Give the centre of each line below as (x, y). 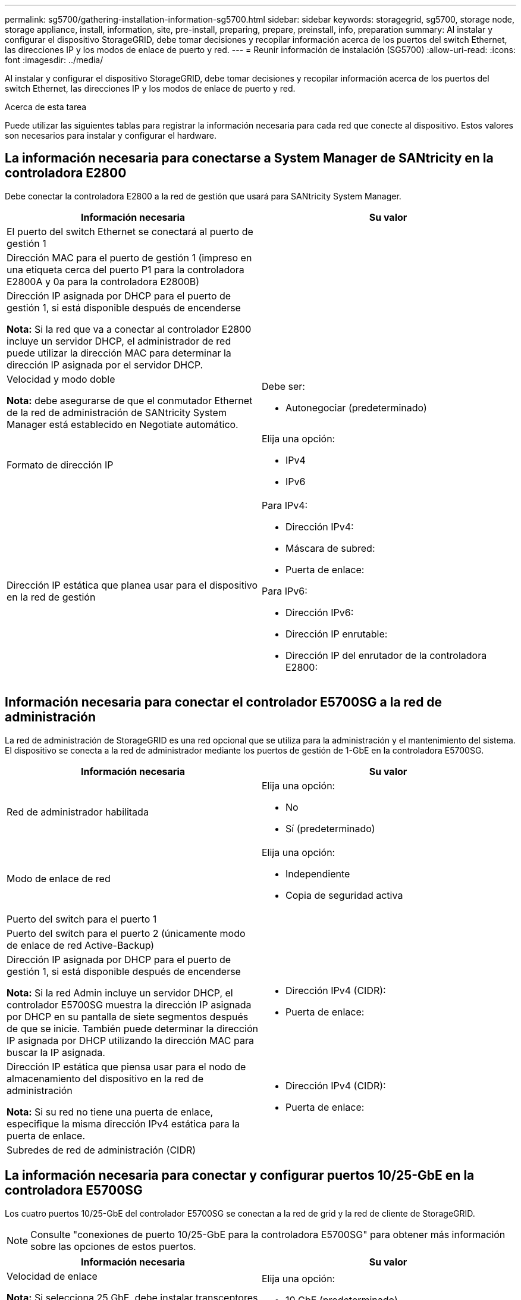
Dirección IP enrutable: (337, 634)
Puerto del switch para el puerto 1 (82, 919)
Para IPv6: (285, 591)
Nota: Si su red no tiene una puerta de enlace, (110, 1112)
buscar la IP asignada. (56, 1052)
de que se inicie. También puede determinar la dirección (132, 1028)
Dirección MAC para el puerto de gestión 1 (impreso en (129, 257)
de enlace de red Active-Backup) (81, 945)
